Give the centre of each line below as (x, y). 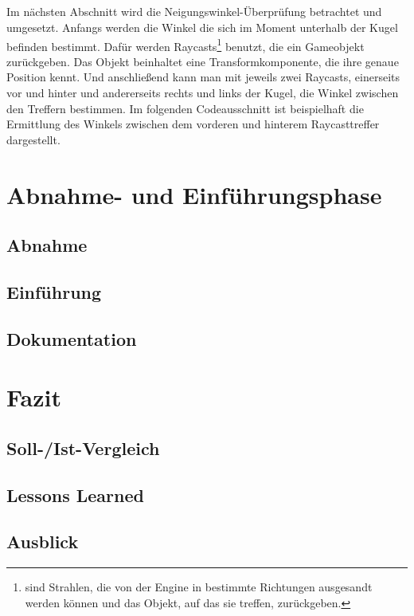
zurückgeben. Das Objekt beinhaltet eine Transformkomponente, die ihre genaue (203, 61)
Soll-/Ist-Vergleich (83, 447)
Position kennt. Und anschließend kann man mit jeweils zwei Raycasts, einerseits (203, 77)
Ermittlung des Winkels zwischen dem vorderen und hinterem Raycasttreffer (193, 124)
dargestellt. (33, 139)
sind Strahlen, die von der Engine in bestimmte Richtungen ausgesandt (199, 587)
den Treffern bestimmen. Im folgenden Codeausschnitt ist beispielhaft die (185, 108)
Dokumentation (72, 338)
